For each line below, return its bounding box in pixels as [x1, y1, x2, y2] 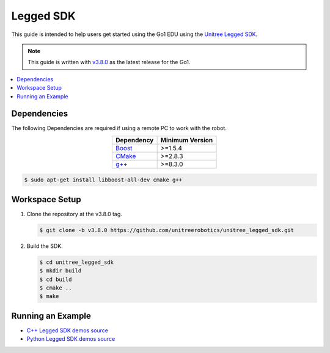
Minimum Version [160, 136, 213, 144]
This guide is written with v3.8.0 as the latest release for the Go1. [28, 59, 191, 66]
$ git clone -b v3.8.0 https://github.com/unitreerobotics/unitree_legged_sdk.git [39, 227, 295, 233]
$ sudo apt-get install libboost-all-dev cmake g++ [24, 176, 183, 183]
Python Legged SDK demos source [26, 335, 116, 343]
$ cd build [39, 275, 72, 283]
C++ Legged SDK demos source [26, 327, 109, 334]
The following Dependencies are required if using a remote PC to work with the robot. [11, 125, 227, 132]
